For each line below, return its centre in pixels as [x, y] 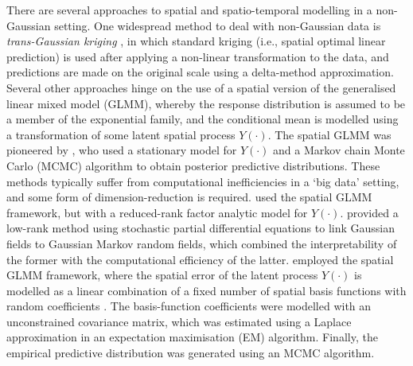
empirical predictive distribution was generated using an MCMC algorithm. [191, 353]
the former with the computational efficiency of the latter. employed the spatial [200, 259]
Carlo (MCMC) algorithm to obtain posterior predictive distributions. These [193, 165]
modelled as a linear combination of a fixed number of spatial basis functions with [206, 290]
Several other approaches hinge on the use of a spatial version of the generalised [201, 87]
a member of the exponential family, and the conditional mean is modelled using [203, 119]
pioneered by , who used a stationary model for [122, 150]
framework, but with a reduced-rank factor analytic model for [157, 212]
